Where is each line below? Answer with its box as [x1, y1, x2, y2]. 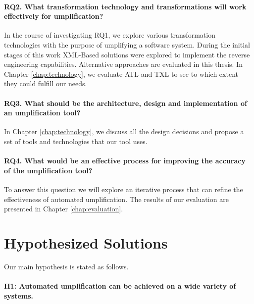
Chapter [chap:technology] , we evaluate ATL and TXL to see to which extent [4, 68, 238, 79]
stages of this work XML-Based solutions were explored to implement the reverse [4, 49, 250, 59]
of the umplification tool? [4, 165, 93, 175]
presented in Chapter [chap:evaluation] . [4, 203, 123, 214]
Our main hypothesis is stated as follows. [4, 261, 129, 271]
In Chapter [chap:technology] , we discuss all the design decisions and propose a [4, 126, 244, 137]
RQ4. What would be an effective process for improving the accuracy [4, 155, 246, 166]
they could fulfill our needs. [4, 78, 87, 89]
